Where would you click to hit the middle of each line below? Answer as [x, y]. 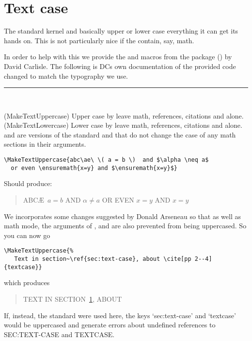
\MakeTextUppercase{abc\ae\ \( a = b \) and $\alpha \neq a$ [106, 160]
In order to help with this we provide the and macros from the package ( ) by [118, 57]
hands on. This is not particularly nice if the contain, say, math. [99, 40]
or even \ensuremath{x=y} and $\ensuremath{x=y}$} [94, 168]
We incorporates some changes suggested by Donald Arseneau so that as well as [122, 216]
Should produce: [28, 183]
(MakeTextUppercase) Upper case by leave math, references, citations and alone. [124, 115]
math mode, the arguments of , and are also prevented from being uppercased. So [125, 226]
